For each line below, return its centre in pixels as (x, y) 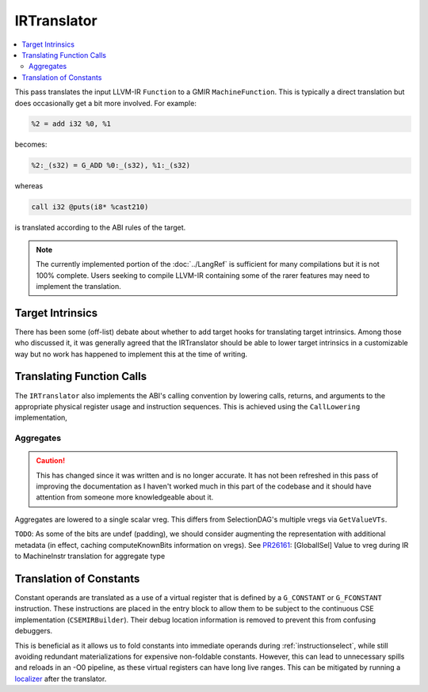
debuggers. (34, 631)
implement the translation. (79, 286)
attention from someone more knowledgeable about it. (125, 497)
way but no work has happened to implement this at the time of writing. (131, 354)
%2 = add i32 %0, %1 (71, 124)
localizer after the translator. (61, 679)
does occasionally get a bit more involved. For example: (106, 103)
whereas (29, 186)
